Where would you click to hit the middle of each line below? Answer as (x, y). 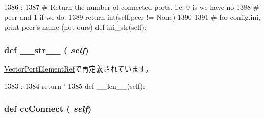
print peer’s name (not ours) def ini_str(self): (75, 27)
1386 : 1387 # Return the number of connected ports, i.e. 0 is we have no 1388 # (132, 7)
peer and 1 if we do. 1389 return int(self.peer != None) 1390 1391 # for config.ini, (132, 17)
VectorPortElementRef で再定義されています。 (78, 68)
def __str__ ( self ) (46, 49)
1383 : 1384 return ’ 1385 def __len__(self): (75, 86)
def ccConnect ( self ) (48, 109)
